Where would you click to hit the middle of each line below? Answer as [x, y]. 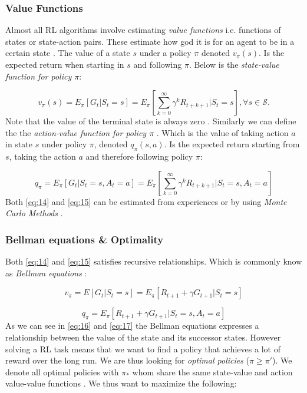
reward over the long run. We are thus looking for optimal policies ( [128, 360]
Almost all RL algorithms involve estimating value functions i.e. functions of [143, 30]
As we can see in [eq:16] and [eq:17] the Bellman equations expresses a [132, 326]
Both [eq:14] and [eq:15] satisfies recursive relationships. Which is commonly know [154, 261]
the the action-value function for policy [76, 132]
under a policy [165, 53]
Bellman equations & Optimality [85, 239]
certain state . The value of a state [68, 53]
